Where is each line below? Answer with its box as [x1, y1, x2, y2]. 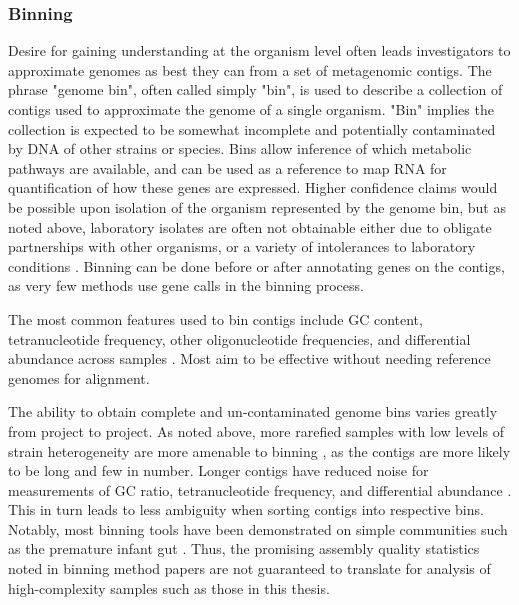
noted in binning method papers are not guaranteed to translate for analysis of [8, 558, 491, 579]
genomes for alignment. [8, 367, 150, 388]
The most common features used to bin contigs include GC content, [8, 308, 423, 329]
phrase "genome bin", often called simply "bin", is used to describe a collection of [8, 79, 503, 100]
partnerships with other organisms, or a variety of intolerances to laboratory [8, 236, 476, 257]
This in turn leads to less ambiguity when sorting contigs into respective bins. [8, 499, 484, 520]
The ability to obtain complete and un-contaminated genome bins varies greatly [8, 401, 498, 422]
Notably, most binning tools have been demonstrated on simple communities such [8, 518, 508, 539]
